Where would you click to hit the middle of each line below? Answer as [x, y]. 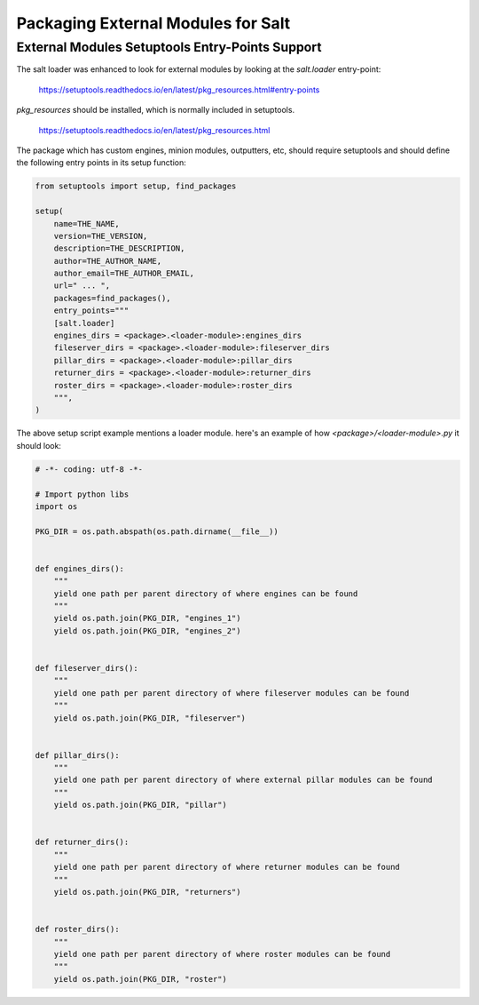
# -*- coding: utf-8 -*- [89, 469]
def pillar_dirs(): [77, 755]
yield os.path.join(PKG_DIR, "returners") [147, 892]
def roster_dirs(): [77, 929]
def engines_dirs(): [79, 568]
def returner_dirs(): [82, 842]
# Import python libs [82, 494]
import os [56, 506]
